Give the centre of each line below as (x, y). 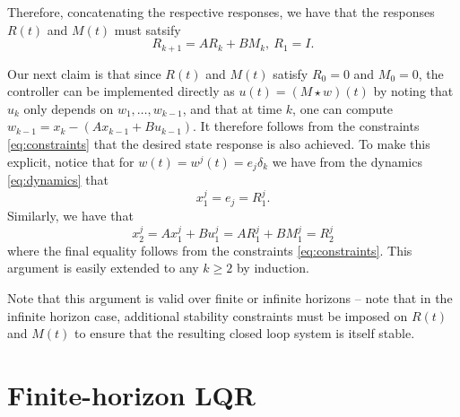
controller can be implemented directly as (121, 91)
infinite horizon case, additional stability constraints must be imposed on (208, 315)
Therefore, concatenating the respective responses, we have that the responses (221, 12)
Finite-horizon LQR (131, 394)
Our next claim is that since (84, 73)
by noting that (413, 91)
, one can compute (343, 108)
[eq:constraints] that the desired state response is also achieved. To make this (219, 144)
